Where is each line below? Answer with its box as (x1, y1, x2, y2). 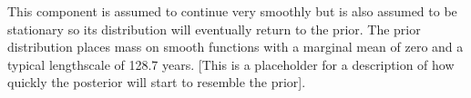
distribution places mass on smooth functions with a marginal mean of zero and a (7, 37, 464, 56)
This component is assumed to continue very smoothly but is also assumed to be (7, 2, 457, 20)
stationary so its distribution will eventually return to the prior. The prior (7, 19, 421, 38)
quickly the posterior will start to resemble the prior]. (7, 73, 306, 92)
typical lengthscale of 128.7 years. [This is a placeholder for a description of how (7, 54, 455, 73)
